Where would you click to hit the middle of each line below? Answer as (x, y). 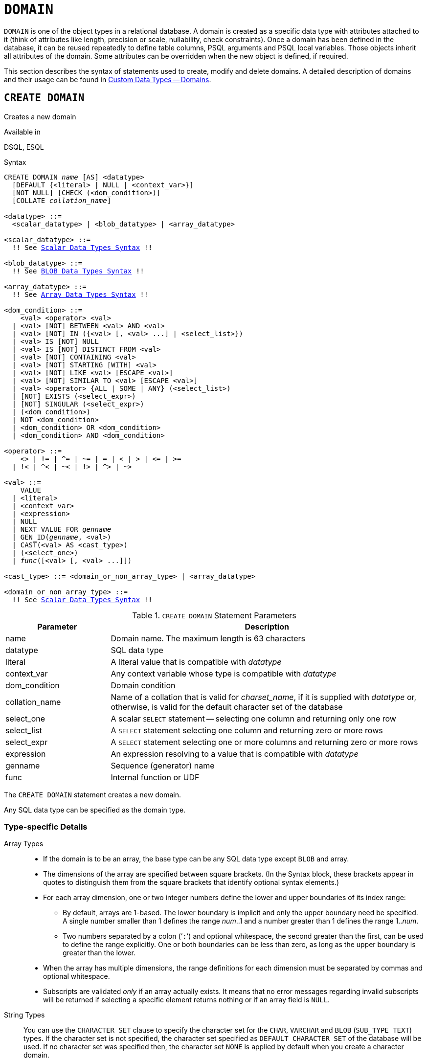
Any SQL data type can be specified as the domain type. (95, 810)
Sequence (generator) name (163, 765)
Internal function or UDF (155, 777)
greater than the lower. (99, 953)
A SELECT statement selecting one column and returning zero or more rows (247, 730)
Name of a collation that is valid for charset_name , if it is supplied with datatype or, (264, 697)
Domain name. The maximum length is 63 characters (208, 638)
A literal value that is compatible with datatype (196, 662)
